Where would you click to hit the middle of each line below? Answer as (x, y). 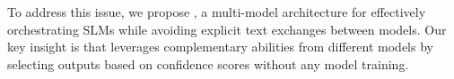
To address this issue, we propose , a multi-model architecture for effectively (217, 12)
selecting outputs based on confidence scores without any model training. (208, 63)
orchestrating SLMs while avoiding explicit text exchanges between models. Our (227, 29)
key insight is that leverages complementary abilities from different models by (220, 47)
